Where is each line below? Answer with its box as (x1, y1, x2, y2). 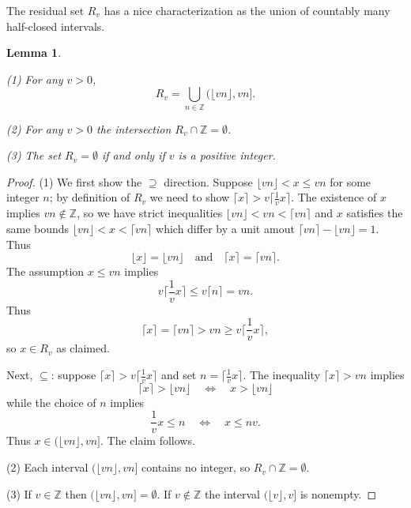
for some (330, 173, 371, 190)
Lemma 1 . (6, 44, 62, 61)
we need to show (149, 189, 230, 205)
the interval (204, 485, 260, 502)
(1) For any (6, 70, 63, 87)
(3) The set (6, 147, 62, 164)
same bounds (6, 220, 70, 236)
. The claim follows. (100, 432, 195, 449)
